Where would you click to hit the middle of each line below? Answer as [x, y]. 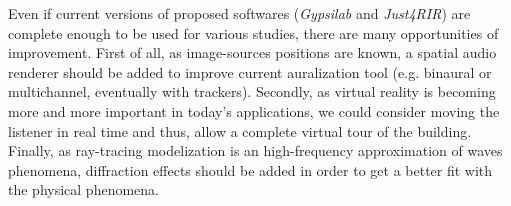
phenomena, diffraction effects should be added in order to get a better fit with [250, 169]
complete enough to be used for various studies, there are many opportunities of [253, 32]
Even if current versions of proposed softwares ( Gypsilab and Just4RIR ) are [239, 13]
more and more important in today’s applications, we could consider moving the [254, 110]
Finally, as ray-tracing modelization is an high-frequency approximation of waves [255, 150]
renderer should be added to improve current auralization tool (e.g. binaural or [250, 71]
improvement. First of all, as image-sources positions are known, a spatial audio [252, 52]
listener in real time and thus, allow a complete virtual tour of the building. [240, 130]
